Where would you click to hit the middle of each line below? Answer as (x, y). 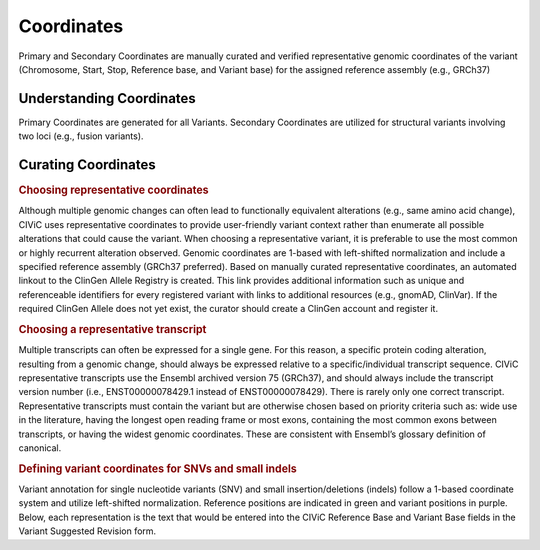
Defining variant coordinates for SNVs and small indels (157, 468)
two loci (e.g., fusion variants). (81, 136)
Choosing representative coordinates (113, 190)
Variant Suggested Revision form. (87, 531)
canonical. (40, 447)
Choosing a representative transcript (112, 329)
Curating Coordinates (87, 165)
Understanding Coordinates (107, 98)
